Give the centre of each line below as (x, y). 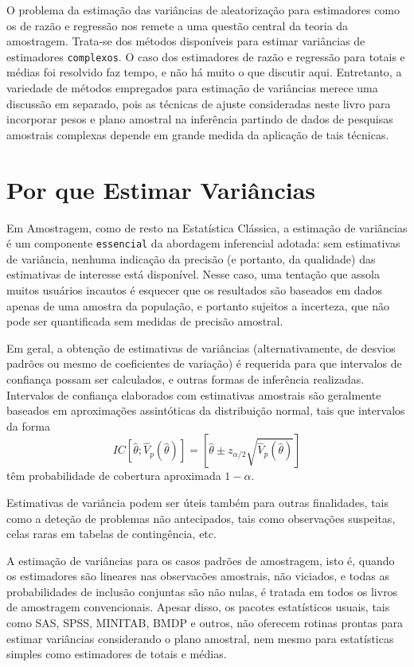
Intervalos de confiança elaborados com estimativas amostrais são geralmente (194, 394)
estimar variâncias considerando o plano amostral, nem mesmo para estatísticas (200, 638)
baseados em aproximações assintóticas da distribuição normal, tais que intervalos (206, 410)
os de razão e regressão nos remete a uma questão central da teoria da (178, 25)
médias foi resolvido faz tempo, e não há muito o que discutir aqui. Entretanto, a (204, 72)
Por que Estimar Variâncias (161, 189)
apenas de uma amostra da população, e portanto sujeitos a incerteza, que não (198, 305)
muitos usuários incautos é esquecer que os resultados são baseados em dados (194, 289)
